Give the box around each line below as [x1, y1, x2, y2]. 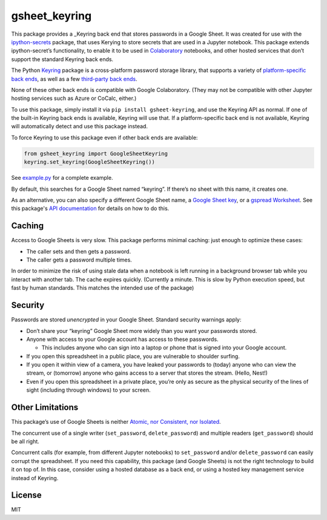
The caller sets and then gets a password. [26, 248, 131, 255]
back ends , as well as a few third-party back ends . [11, 75, 137, 82]
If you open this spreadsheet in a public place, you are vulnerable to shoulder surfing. [26, 352, 240, 360]
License [11, 490, 42, 501]
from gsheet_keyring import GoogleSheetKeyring [24, 150, 168, 157]
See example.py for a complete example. [11, 174, 113, 182]
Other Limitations [11, 403, 79, 413]
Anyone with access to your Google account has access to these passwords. [26, 335, 219, 343]
